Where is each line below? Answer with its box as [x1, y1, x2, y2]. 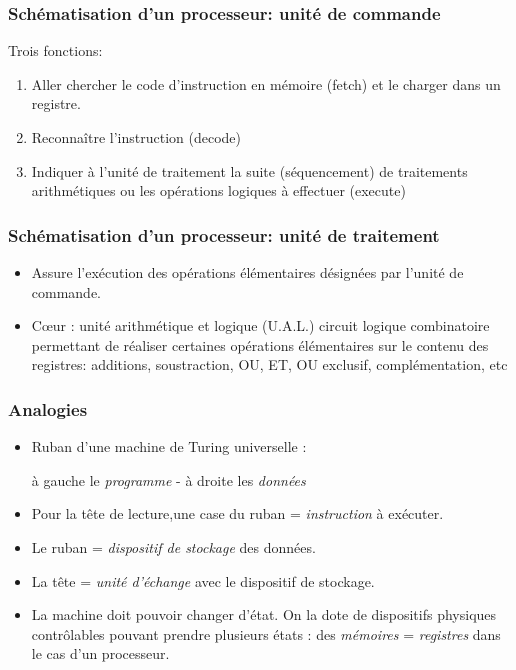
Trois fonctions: [8, 40, 103, 61]
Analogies [8, 396, 88, 421]
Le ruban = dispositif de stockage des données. [31, 536, 316, 557]
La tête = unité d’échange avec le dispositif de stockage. [31, 570, 375, 591]
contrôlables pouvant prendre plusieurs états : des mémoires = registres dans [31, 623, 501, 644]
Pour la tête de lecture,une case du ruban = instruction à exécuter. [31, 503, 444, 524]
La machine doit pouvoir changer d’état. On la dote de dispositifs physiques [31, 604, 497, 625]
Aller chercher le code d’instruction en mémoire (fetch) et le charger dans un [31, 73, 501, 94]
